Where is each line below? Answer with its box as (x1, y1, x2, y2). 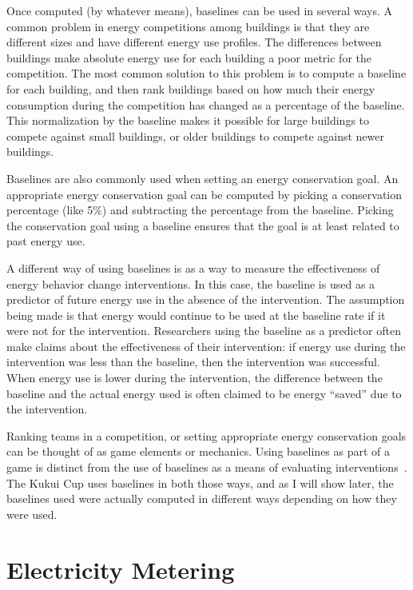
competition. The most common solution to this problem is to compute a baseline (6, 65, 407, 82)
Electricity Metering (6, 552, 235, 585)
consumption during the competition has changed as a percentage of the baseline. (6, 96, 405, 113)
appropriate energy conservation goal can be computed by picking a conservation (6, 185, 403, 202)
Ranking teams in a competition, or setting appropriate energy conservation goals (6, 427, 407, 444)
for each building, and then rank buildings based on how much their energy (6, 80, 375, 97)
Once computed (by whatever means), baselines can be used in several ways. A (6, 2, 393, 18)
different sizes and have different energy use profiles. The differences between (6, 34, 382, 50)
